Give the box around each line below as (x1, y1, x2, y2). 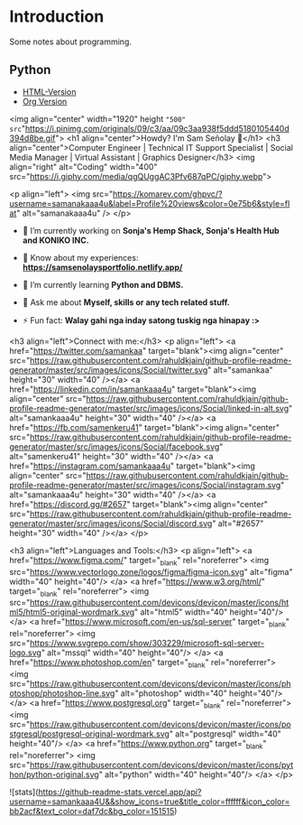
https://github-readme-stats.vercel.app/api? (38, 786, 202, 797)
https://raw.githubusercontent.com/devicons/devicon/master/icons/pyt (30, 759, 294, 770)
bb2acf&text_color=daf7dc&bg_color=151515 (9, 805, 175, 816)
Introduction (9, 6, 105, 27)
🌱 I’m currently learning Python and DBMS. (22, 279, 184, 290)
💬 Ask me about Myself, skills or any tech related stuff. (22, 296, 230, 308)
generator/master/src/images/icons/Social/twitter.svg (9, 364, 208, 375)
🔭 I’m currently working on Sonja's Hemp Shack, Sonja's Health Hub (22, 225, 280, 236)
